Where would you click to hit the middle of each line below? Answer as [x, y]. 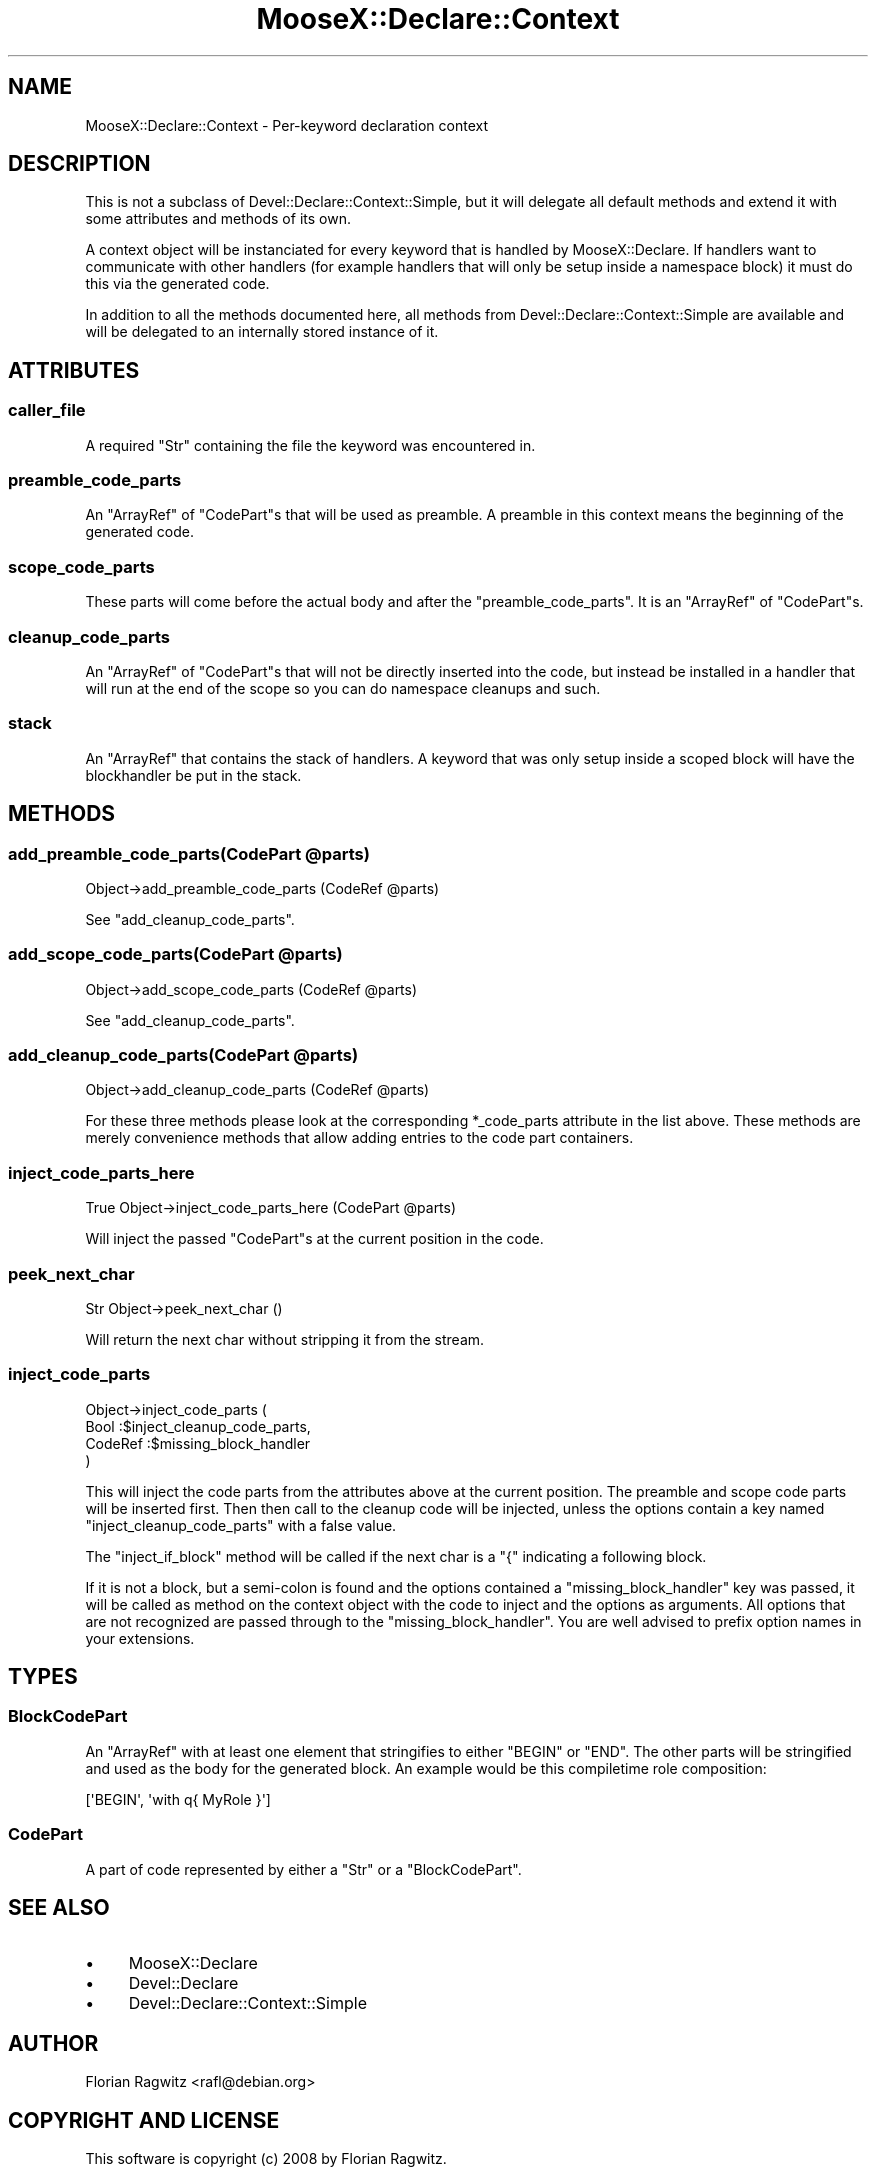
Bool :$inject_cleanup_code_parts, [198, 1426]
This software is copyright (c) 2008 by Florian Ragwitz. [266, 2159]
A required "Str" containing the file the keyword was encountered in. [310, 445]
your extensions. [140, 1638]
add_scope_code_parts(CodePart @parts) [175, 954]
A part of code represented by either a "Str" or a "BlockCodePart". [303, 1869]
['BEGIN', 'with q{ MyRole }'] [178, 1799]
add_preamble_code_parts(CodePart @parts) [189, 853]
